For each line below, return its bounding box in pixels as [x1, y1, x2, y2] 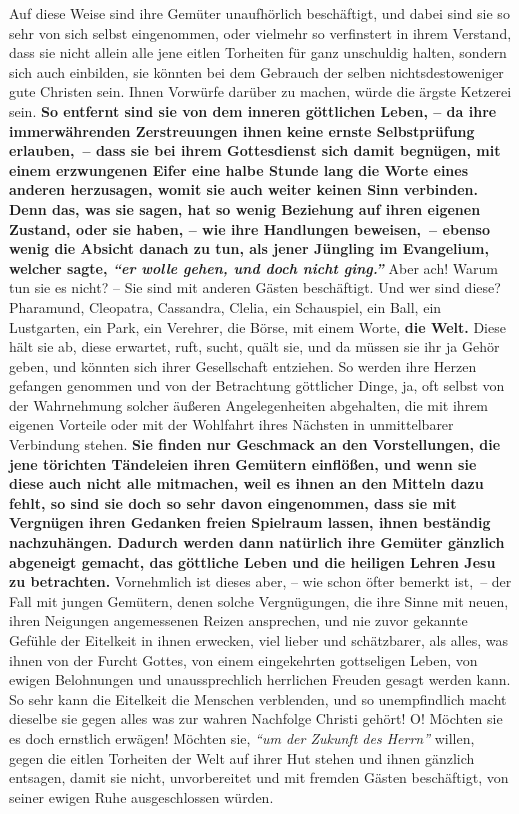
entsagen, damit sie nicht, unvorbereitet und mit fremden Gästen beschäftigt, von [9, 767, 509, 788]
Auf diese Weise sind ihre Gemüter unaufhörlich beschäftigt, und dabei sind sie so [9, 3, 510, 23]
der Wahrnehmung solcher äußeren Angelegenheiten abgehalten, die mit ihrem [9, 394, 489, 415]
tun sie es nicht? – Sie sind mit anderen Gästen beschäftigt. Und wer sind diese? [9, 277, 501, 298]
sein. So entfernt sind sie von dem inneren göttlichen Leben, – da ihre [9, 100, 497, 121]
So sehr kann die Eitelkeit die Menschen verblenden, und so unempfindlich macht [9, 688, 507, 709]
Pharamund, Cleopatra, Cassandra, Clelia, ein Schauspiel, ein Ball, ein [9, 296, 442, 317]
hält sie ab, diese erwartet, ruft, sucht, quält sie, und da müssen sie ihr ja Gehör [9, 336, 500, 357]
